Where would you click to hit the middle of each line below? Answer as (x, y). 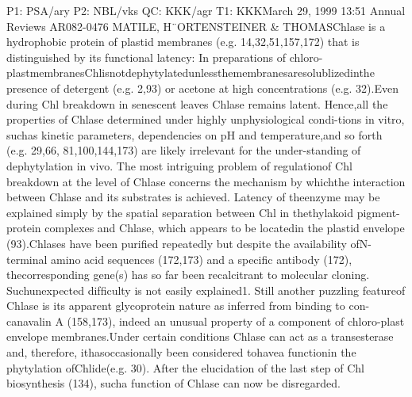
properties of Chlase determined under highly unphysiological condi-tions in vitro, (206, 119)
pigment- (378, 212)
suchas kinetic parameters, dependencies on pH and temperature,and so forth (194, 134)
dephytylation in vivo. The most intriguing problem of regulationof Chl (179, 165)
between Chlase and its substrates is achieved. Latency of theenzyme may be (193, 197)
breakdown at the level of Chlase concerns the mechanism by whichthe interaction (206, 181)
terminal (27, 259)
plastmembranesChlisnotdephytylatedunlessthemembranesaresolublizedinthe (191, 73)
